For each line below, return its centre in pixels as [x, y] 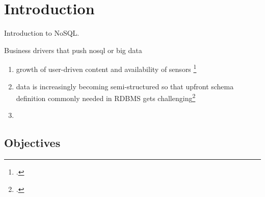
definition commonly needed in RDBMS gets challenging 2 [106, 97]
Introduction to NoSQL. [42, 33]
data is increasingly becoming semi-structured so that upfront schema [125, 86]
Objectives [32, 143]
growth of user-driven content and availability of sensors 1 [106, 68]
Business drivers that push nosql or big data [73, 50]
